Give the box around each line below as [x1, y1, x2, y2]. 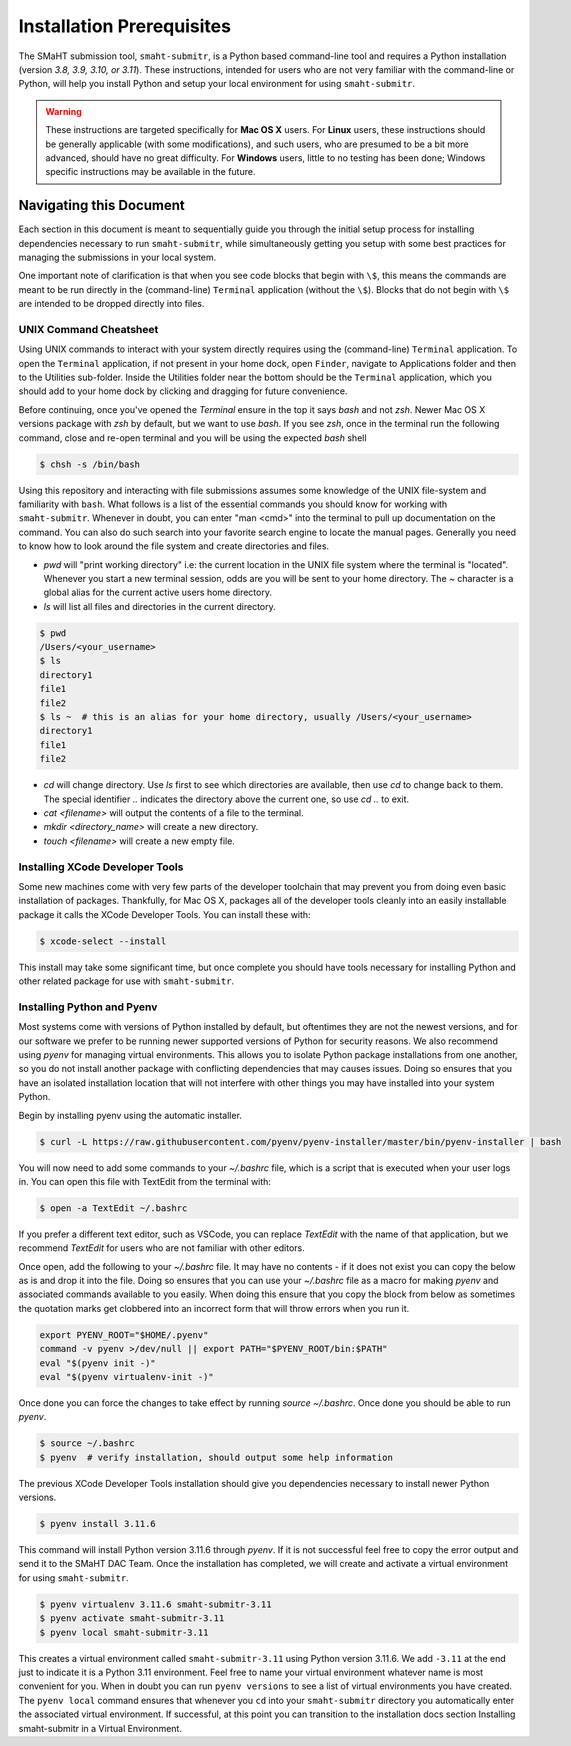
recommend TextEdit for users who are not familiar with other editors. [18, 1242, 305, 1254]
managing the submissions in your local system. [18, 251, 217, 263]
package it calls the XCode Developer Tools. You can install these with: [18, 908, 311, 920]
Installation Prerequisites [18, 15, 232, 37]
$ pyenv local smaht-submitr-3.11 [39, 1626, 209, 1638]
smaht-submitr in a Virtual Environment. [18, 1722, 182, 1734]
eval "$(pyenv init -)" [39, 1357, 157, 1369]
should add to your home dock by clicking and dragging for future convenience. [18, 385, 348, 397]
